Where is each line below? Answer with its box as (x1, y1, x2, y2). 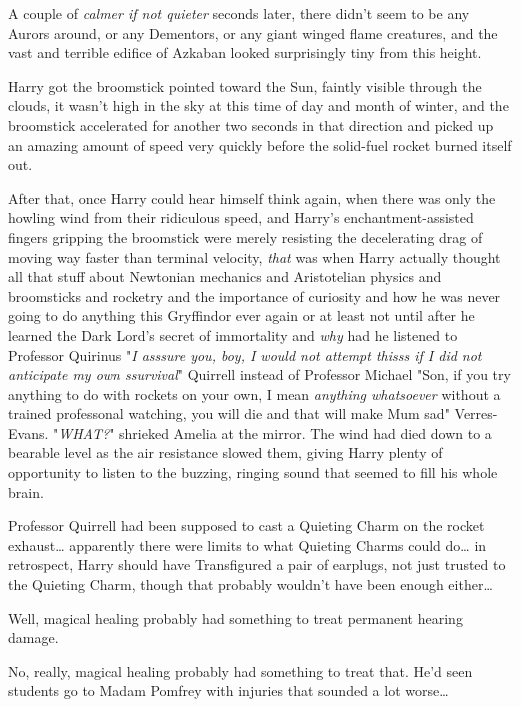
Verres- (454, 403, 498, 424)
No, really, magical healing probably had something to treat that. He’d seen (8, 660, 473, 681)
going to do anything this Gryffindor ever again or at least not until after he (8, 305, 475, 326)
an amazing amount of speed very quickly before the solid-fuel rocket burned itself (8, 134, 512, 155)
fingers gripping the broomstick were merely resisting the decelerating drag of (8, 226, 483, 247)
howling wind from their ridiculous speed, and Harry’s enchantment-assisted (8, 207, 474, 228)
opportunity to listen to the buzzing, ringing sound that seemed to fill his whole (8, 462, 498, 483)
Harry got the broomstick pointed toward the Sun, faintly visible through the (8, 75, 482, 96)
